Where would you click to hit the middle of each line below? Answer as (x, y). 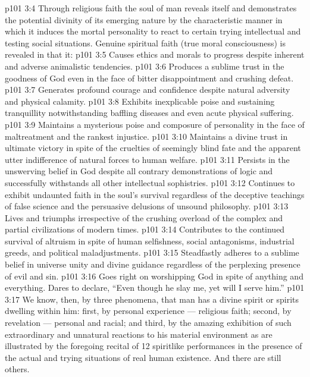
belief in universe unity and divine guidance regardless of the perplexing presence (153, 264)
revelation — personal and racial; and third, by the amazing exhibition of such (148, 323)
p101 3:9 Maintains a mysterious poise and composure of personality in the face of (155, 124)
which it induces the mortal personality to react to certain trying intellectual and (153, 31)
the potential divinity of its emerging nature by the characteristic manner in (144, 19)
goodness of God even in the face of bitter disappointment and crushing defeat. (149, 78)
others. (17, 369)
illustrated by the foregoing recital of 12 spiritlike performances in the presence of (154, 346)
